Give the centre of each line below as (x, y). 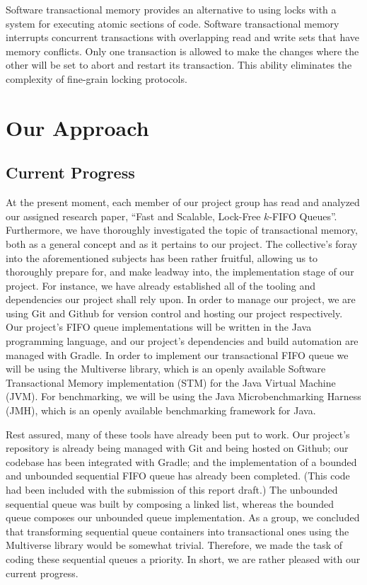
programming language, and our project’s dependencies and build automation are (182, 341)
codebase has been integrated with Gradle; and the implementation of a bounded (181, 461)
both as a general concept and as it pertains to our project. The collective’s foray (182, 243)
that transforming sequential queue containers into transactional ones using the (177, 531)
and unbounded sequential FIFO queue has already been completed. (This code (178, 476)
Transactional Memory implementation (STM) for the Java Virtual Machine (171, 382)
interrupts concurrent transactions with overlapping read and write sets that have (183, 37)
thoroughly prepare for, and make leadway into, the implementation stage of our (180, 272)
